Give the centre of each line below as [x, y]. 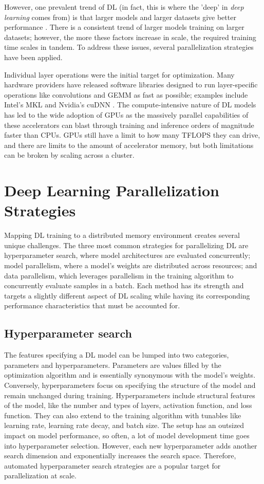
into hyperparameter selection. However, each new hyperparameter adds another [131, 445]
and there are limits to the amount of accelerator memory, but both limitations [129, 145]
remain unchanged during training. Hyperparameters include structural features [130, 395]
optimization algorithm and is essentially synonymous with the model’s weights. [130, 375]
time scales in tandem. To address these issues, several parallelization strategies [129, 47]
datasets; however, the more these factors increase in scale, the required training [130, 37]
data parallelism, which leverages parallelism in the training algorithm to [119, 275]
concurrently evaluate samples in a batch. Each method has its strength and [124, 285]
